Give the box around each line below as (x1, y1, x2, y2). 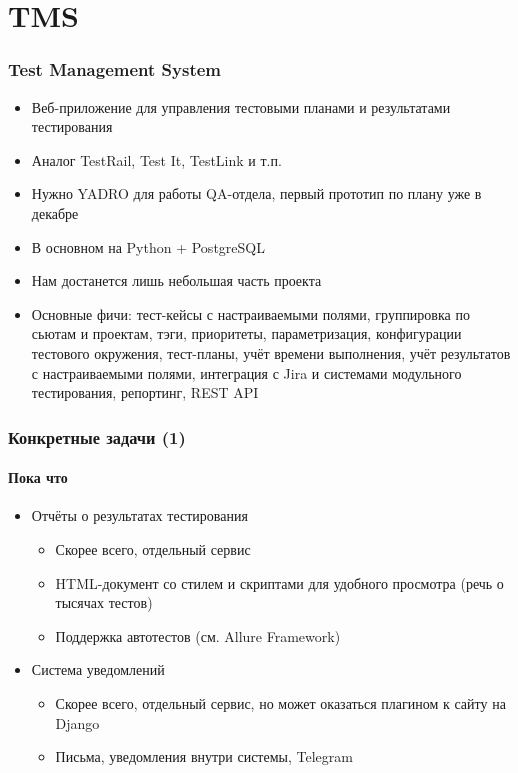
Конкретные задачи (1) (8, 424, 186, 449)
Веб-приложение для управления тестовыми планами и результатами (31, 96, 451, 117)
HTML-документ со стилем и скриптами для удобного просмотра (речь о (55, 572, 504, 593)
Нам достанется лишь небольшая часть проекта (31, 270, 322, 291)
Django (55, 712, 100, 733)
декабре (31, 202, 79, 223)
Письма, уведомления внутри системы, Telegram (55, 746, 353, 767)
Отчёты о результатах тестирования (31, 505, 248, 526)
